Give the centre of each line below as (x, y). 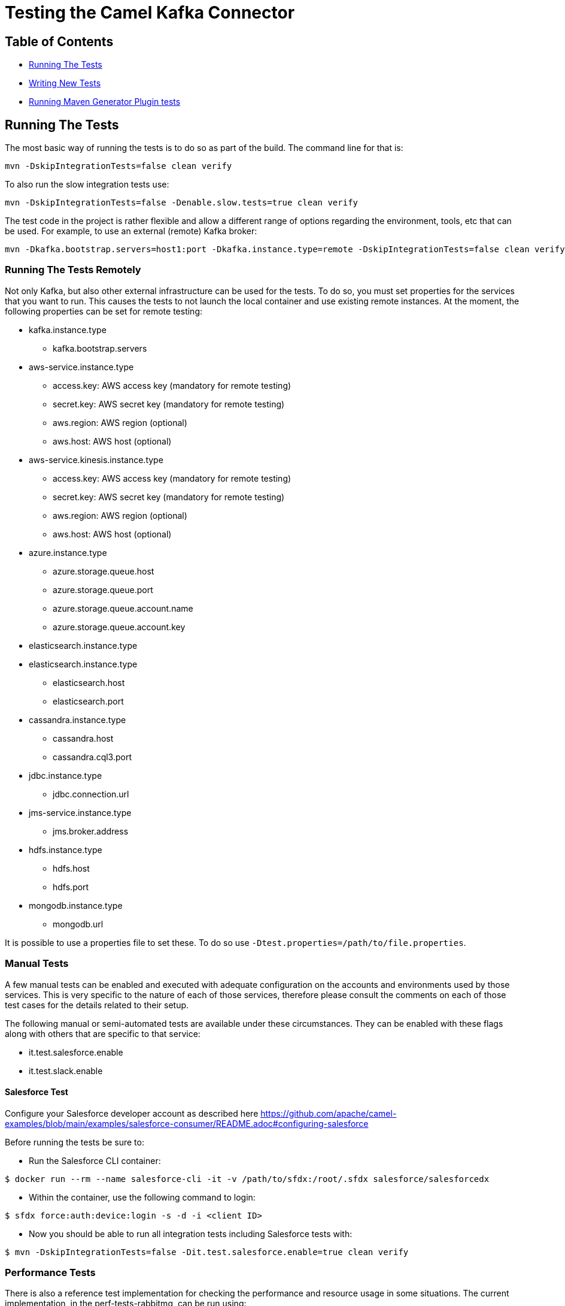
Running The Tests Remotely (73, 270)
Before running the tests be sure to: (75, 1142)
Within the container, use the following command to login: (142, 1197)
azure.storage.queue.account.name (123, 608)
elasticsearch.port (88, 701)
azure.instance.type (68, 552)
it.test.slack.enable (66, 1071)
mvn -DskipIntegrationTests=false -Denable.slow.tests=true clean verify (182, 203)
